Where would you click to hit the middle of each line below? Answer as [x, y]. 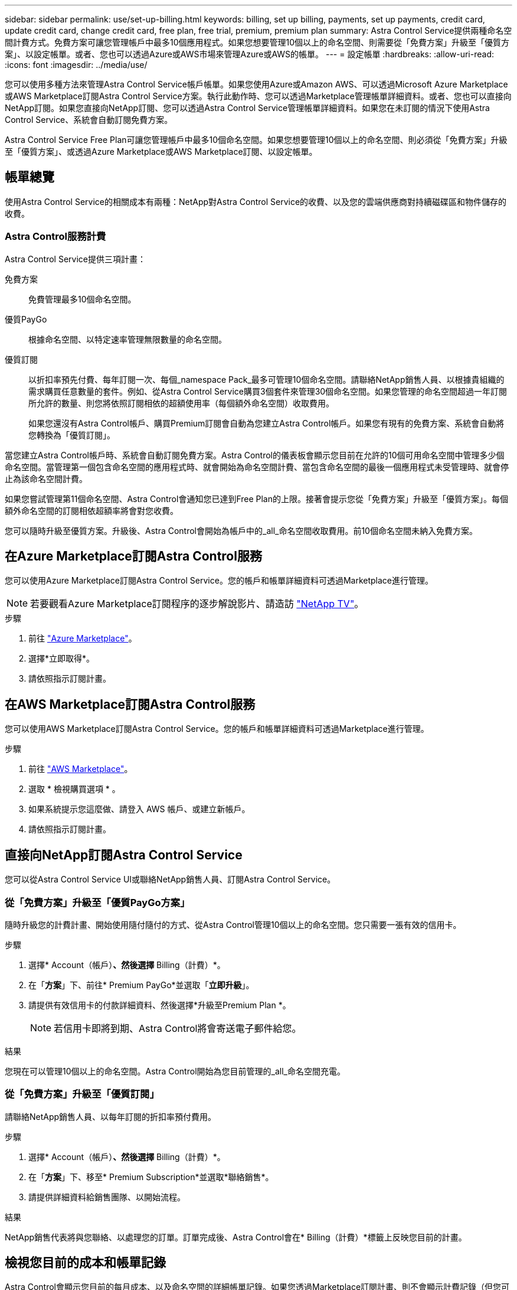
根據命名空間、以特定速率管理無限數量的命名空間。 [127, 339]
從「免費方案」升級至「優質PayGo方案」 [97, 902]
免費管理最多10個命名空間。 [82, 299]
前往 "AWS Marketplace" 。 [81, 769]
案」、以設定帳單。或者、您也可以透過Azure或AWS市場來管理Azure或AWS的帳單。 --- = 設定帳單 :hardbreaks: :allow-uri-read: [249, 54]
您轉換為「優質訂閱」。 [72, 435]
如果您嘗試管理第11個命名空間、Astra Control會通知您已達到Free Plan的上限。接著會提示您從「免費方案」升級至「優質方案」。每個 [256, 499]
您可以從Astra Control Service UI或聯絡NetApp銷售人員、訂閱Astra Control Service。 [170, 879]
